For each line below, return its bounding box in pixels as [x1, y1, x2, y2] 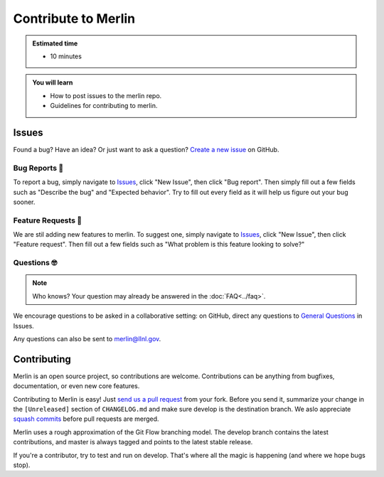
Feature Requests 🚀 [13, 215, 82, 225]
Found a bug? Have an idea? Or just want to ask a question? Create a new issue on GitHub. [13, 146, 279, 154]
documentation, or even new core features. [13, 382, 140, 390]
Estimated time [32, 39, 78, 48]
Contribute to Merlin [13, 11, 136, 26]
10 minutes [50, 52, 82, 60]
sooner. [13, 198, 36, 206]
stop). [13, 461, 31, 469]
